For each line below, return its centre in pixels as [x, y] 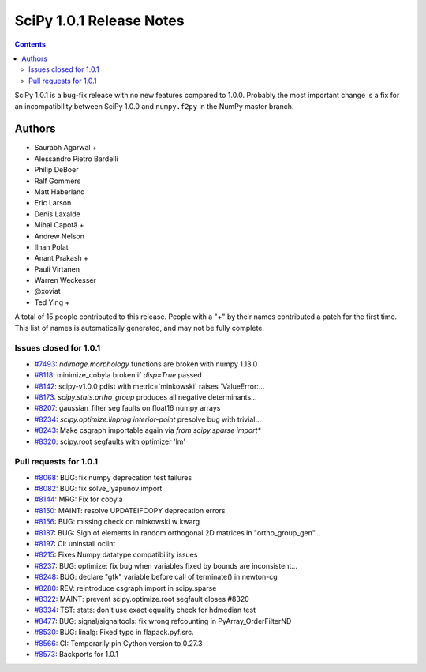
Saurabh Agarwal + [66, 148]
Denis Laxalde [57, 214]
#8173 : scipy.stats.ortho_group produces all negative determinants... [146, 397]
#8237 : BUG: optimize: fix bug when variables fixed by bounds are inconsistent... [166, 565]
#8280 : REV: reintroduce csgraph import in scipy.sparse [125, 588]
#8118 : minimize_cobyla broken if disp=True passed [118, 375]
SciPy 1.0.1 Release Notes [99, 21]
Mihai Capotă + [59, 225]
